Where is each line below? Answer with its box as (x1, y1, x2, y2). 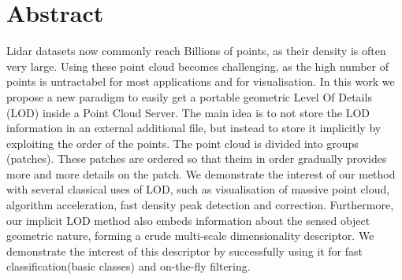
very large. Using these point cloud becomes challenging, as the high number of (6, 57, 389, 74)
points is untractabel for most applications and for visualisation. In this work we (6, 73, 395, 90)
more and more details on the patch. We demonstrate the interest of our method (6, 165, 396, 182)
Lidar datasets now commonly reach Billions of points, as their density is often (6, 42, 386, 59)
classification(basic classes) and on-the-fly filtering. (6, 258, 251, 274)
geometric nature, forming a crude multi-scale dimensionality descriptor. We (6, 227, 374, 244)
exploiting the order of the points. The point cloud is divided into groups (6, 134, 359, 151)
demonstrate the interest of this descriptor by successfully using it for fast (6, 242, 363, 259)
